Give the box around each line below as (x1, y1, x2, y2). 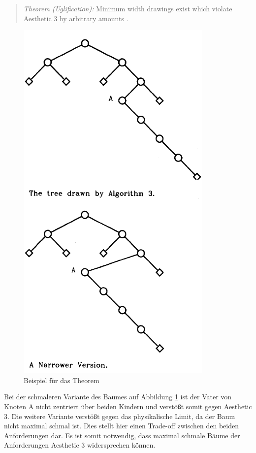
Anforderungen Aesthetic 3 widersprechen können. (4, 440, 156, 450)
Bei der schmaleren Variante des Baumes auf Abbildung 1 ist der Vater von (4, 391, 232, 402)
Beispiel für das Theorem (24, 375, 99, 385)
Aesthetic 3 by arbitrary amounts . (23, 13, 128, 23)
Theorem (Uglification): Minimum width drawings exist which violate (23, 3, 232, 13)
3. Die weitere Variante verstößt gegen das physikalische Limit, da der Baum (4, 411, 235, 421)
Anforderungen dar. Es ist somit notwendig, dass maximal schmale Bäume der (4, 430, 240, 440)
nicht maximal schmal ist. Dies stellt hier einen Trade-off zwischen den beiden (4, 421, 239, 431)
